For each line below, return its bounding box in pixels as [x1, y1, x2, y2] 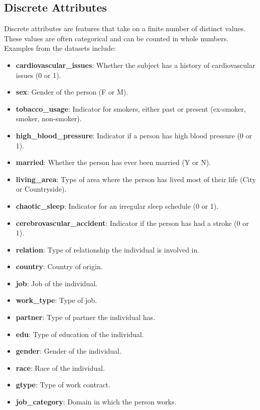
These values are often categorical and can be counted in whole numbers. [4, 33, 229, 43]
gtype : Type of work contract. [16, 379, 110, 390]
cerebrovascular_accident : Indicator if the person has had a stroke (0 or [16, 217, 249, 228]
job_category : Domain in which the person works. [16, 396, 177, 407]
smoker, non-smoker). [16, 113, 82, 124]
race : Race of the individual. [16, 362, 105, 373]
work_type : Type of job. [16, 295, 97, 305]
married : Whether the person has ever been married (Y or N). [16, 157, 211, 168]
